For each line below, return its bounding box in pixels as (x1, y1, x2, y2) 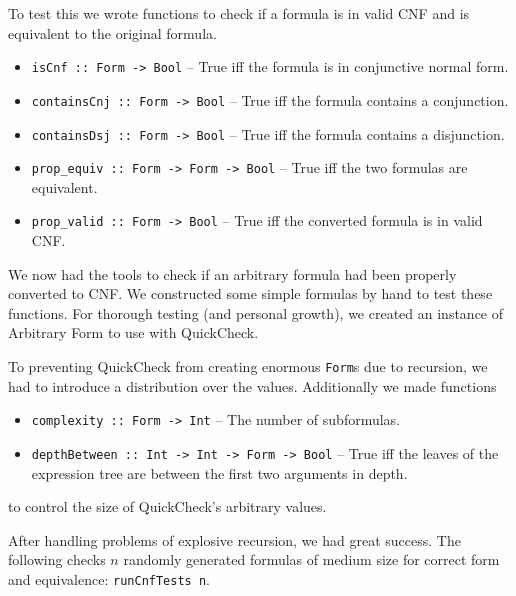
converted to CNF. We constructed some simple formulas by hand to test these (8, 283, 493, 304)
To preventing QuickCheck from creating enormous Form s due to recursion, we (8, 356, 488, 377)
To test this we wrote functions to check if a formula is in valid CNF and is (8, 3, 470, 23)
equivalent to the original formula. (8, 22, 217, 43)
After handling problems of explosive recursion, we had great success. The (8, 529, 461, 550)
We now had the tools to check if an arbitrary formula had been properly (8, 263, 457, 284)
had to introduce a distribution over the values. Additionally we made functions (8, 375, 497, 396)
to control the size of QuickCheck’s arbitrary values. (8, 496, 327, 517)
